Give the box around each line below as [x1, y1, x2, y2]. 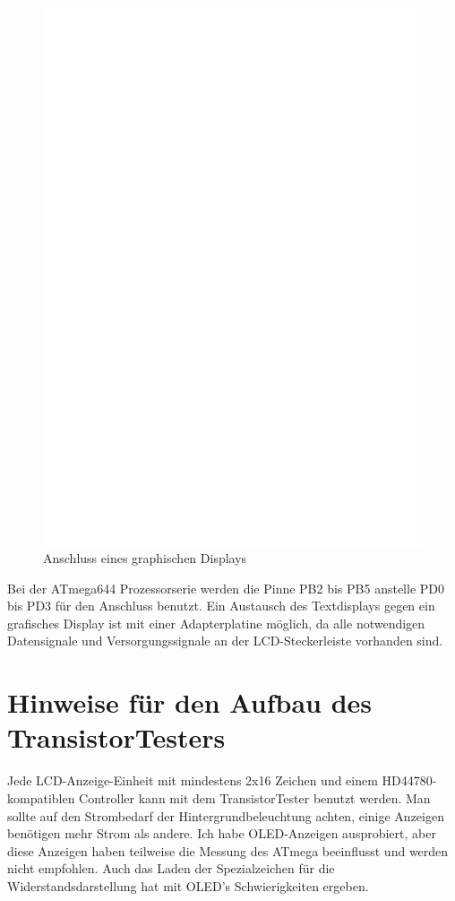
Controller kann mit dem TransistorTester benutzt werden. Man [79, 788, 431, 807]
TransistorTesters [7, 719, 226, 756]
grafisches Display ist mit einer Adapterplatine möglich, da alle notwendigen [7, 613, 425, 632]
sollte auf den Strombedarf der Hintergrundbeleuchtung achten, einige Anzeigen [7, 806, 444, 825]
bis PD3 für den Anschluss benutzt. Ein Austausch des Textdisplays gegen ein [7, 596, 435, 615]
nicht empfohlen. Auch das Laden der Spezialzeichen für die [7, 859, 335, 878]
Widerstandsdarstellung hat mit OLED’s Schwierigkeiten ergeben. [7, 876, 369, 895]
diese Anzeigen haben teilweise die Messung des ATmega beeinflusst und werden [7, 841, 449, 860]
